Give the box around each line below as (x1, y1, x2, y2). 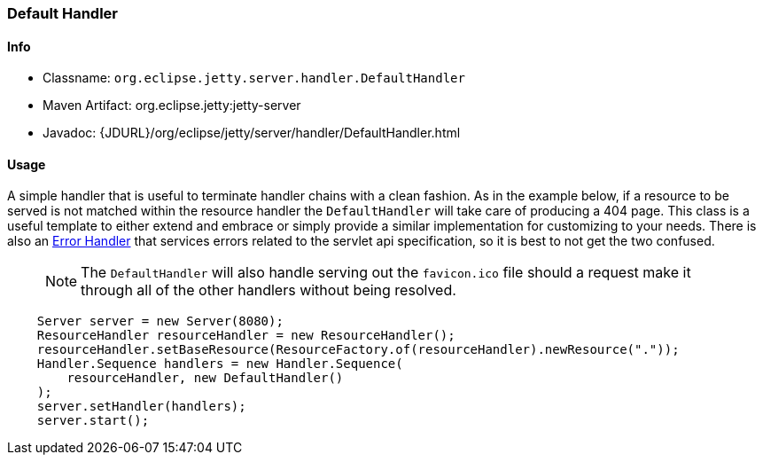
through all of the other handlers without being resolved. (81, 281, 456, 300)
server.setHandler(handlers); (36, 399, 246, 414)
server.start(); (36, 413, 150, 428)
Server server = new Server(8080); (36, 314, 284, 329)
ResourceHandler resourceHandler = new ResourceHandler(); (36, 328, 455, 343)
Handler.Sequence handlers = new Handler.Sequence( (36, 356, 403, 372)
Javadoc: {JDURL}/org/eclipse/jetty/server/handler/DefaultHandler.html (43, 125, 461, 141)
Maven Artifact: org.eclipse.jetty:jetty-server (43, 98, 301, 114)
